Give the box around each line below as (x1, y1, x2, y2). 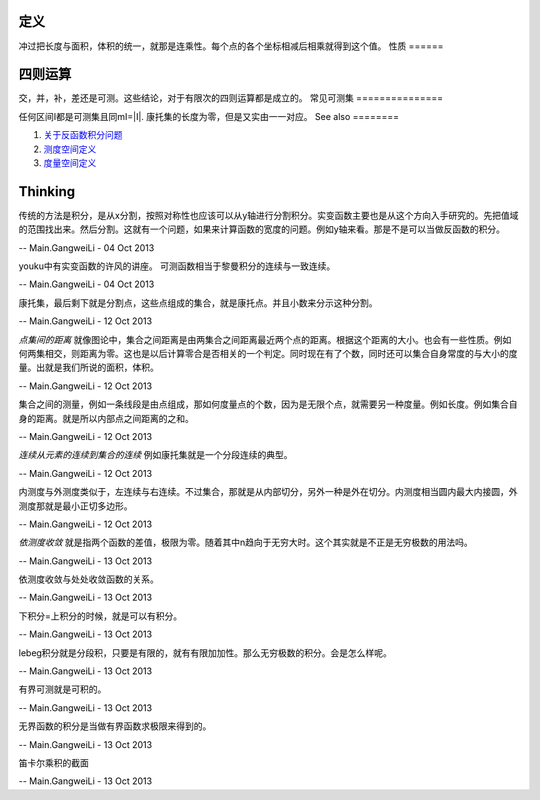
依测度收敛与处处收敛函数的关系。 (18, 573, 159, 585)
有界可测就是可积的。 (18, 683, 107, 695)
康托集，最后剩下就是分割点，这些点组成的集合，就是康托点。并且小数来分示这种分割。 (18, 296, 378, 309)
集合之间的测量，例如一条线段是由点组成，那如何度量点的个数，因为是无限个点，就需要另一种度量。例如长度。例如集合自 (18, 398, 518, 410)
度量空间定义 (43, 156, 97, 169)
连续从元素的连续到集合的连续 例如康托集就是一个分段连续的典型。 (18, 449, 293, 461)
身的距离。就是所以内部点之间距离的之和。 (18, 412, 194, 424)
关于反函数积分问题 (43, 129, 123, 141)
